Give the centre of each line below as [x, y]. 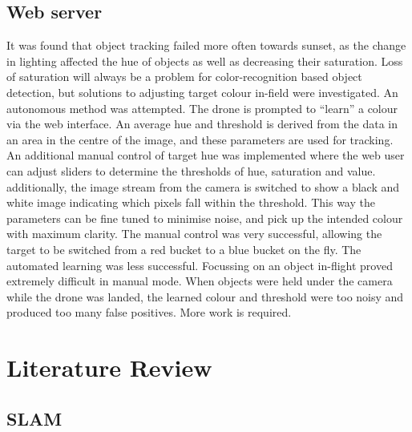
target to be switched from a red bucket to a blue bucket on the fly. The [184, 249]
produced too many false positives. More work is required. [149, 312]
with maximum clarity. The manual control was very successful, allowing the [194, 234]
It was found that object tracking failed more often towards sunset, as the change [206, 45]
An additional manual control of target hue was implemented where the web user [206, 155]
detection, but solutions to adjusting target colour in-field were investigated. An [202, 92]
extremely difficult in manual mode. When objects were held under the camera [200, 281]
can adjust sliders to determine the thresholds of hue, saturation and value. [191, 170]
